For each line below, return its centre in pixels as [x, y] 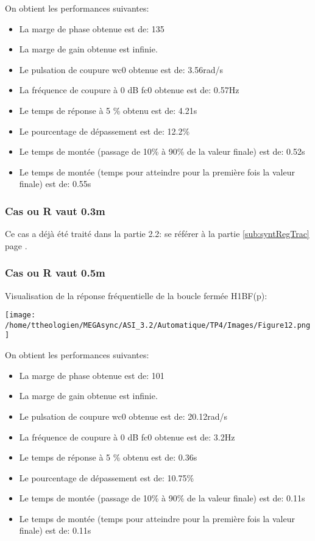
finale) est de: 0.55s [55, 184]
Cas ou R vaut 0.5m [55, 273]
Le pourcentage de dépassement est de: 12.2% [104, 131]
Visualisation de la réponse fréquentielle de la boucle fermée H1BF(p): [136, 295]
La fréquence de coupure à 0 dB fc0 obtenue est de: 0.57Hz [129, 90]
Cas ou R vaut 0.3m [55, 210]
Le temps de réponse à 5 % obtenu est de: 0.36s [108, 457]
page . [16, 245]
